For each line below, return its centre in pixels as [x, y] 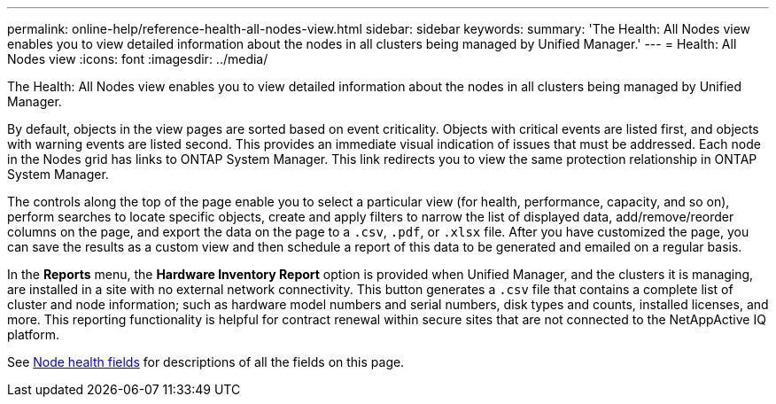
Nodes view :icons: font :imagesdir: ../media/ [138, 59]
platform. [34, 334]
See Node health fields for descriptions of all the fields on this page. [206, 362]
